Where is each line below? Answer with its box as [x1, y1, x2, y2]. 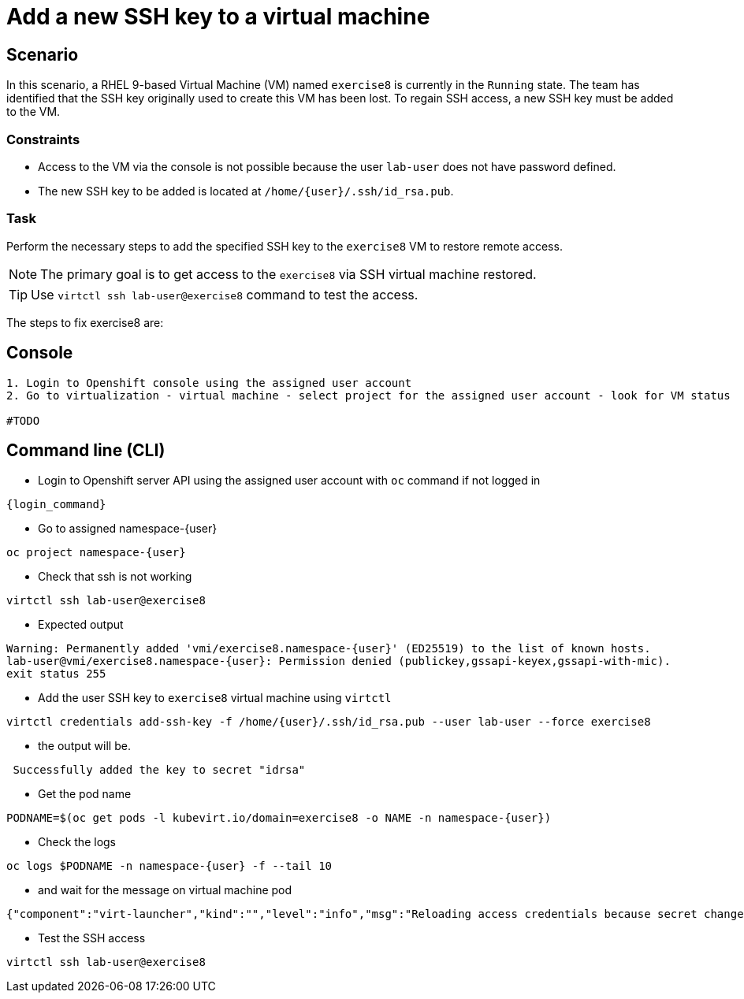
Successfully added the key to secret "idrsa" [13, 763, 306, 777]
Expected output [38, 618, 124, 632]
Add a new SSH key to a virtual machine [6, 3, 430, 30]
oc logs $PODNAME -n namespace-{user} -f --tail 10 [6, 860, 333, 873]
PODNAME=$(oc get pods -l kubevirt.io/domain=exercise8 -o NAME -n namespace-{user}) [6, 811, 552, 825]
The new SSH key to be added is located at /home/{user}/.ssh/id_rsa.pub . [38, 184, 454, 198]
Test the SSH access [38, 931, 146, 945]
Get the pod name [38, 787, 132, 801]
